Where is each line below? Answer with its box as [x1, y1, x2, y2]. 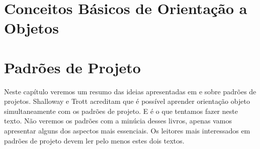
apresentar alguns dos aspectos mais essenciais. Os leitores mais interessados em [4, 125, 250, 136]
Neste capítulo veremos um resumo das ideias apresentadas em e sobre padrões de [4, 86, 256, 96]
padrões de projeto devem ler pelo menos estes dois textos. [4, 135, 185, 145]
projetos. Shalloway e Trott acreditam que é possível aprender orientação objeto [4, 96, 250, 106]
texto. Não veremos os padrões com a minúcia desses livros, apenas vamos [4, 115, 232, 126]
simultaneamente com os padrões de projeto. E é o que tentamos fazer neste [4, 105, 238, 116]
